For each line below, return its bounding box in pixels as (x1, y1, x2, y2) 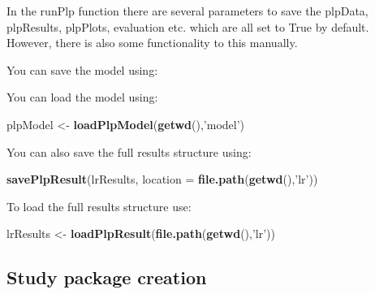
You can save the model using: (6, 61, 158, 78)
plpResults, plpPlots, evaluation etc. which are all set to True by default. (6, 18, 369, 35)
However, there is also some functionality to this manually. (6, 34, 298, 51)
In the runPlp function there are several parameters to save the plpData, (6, 2, 369, 19)
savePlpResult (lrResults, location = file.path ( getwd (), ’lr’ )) (6, 171, 318, 188)
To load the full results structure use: (6, 197, 192, 214)
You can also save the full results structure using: (6, 143, 252, 160)
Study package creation (6, 265, 207, 290)
